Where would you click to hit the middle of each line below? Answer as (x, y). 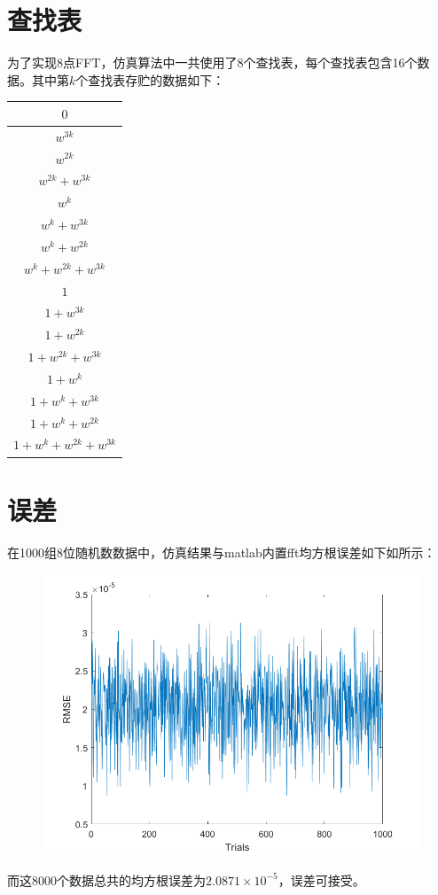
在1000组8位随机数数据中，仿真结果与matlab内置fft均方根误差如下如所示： (222, 552)
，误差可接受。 (321, 879)
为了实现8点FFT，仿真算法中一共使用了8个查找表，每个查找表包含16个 (212, 62)
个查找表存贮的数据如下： (150, 79)
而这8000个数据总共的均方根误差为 (106, 879)
